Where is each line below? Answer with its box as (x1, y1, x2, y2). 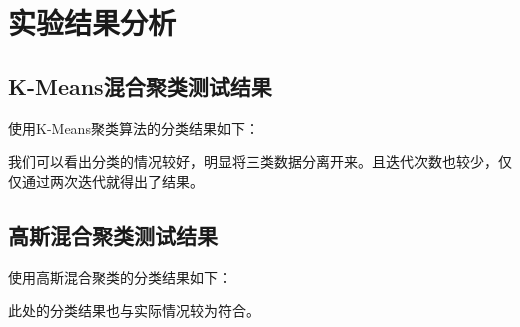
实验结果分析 (8, 2, 177, 43)
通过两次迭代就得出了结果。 (21, 170, 204, 191)
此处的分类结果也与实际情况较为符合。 (8, 300, 260, 321)
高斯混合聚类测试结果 (8, 219, 218, 250)
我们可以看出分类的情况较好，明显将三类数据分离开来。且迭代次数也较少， (8, 151, 498, 172)
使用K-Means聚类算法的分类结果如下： (8, 117, 259, 138)
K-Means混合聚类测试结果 (8, 70, 272, 101)
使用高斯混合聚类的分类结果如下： (8, 266, 232, 287)
